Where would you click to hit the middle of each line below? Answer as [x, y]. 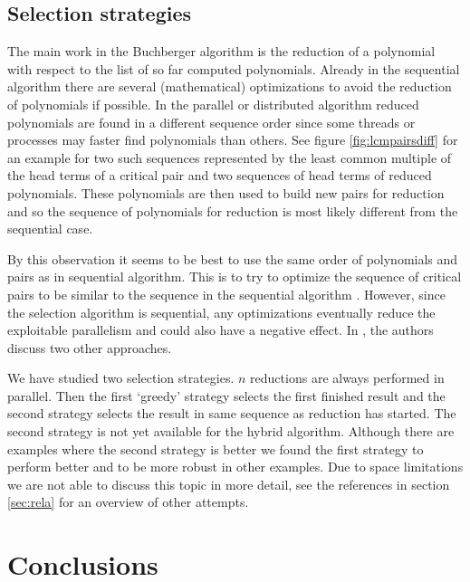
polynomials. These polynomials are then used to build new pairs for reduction [226, 192]
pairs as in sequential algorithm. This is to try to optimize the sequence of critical [235, 277]
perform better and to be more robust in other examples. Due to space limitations [235, 467]
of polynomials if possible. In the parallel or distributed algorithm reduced [213, 104]
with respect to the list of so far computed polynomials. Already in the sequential [234, 68]
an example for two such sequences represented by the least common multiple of [230, 157]
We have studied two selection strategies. [121, 378]
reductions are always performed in [347, 378]
